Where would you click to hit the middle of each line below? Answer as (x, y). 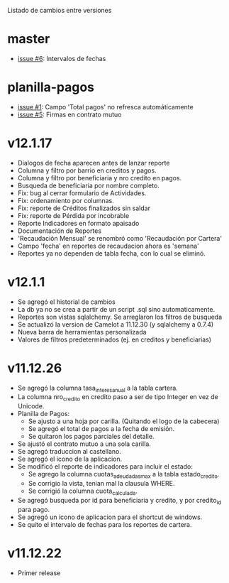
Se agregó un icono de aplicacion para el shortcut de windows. (110, 517)
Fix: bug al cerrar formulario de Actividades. (82, 193)
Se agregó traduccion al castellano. (69, 452)
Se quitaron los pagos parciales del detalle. (91, 437)
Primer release (39, 573)
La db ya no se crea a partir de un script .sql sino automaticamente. (116, 309)
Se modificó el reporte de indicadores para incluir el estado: (105, 467)
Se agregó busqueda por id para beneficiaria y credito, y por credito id (119, 501)
